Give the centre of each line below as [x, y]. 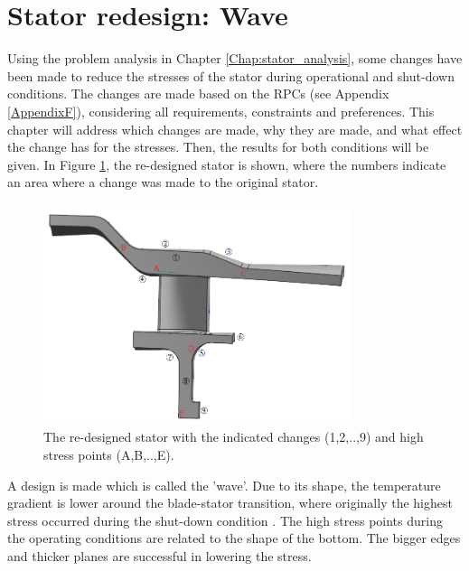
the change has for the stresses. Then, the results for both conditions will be [218, 147]
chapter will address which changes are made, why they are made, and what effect [235, 129]
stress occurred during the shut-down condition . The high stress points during [225, 520]
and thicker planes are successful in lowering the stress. [159, 555]
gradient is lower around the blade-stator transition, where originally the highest [230, 503]
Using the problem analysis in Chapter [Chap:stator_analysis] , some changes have [235, 58]
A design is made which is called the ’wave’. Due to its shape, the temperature [224, 485]
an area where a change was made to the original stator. [163, 182]
